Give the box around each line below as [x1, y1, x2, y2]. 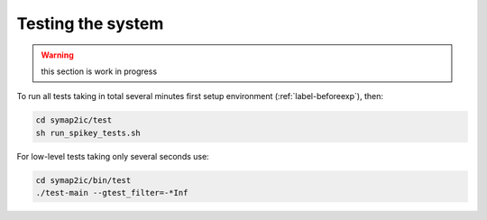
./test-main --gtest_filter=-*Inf [35, 188, 188, 198]
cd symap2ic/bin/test [35, 175, 132, 185]
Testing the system [16, 14, 164, 33]
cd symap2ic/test [35, 115, 113, 125]
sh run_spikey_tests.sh [35, 127, 142, 138]
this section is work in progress [41, 66, 158, 77]
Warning [41, 50, 74, 60]
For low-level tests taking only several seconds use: [16, 151, 209, 161]
